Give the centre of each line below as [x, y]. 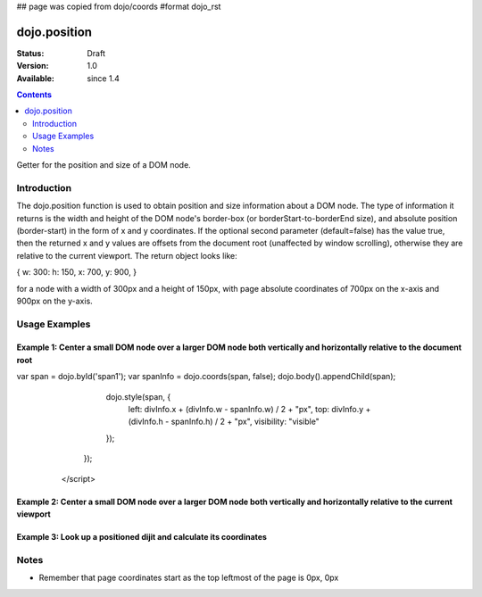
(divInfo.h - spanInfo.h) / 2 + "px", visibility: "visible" [224, 422]
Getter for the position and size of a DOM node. [104, 165]
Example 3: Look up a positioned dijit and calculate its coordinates [142, 536]
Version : [33, 66]
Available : [36, 78]
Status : [30, 53]
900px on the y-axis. [54, 301]
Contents [34, 95]
